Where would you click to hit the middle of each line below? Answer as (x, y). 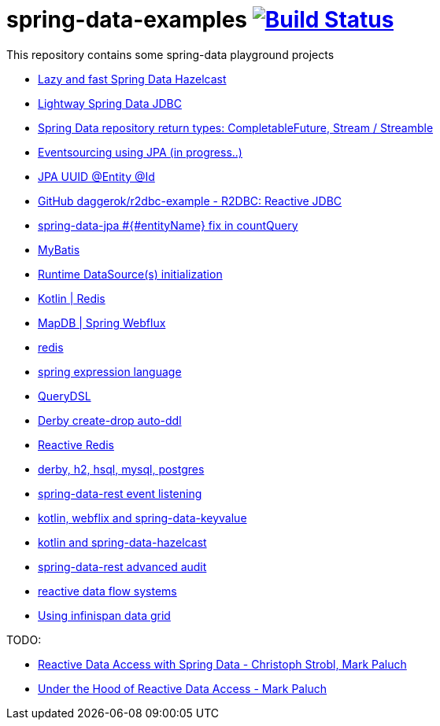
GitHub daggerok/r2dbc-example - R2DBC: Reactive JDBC (190, 201)
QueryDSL (65, 396)
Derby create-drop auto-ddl (110, 420)
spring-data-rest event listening (120, 493)
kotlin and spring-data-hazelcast (122, 542)
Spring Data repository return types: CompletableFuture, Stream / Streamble (236, 127)
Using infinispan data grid (104, 615)
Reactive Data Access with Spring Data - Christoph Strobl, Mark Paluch (222, 664)
